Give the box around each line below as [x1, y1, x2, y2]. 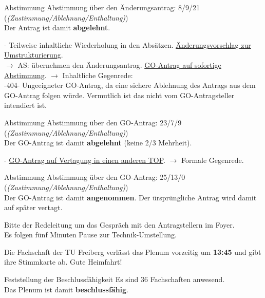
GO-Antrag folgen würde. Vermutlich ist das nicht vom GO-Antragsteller [4, 89, 235, 100]
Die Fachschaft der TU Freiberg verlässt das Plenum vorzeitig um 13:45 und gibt [4, 246, 261, 257]
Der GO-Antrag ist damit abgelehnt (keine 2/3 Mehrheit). [4, 137, 192, 148]
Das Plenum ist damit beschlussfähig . [4, 284, 128, 294]
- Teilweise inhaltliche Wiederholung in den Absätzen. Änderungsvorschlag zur [4, 39, 251, 50]
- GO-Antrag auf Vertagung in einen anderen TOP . [4, 154, 165, 165]
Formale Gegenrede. [181, 154, 244, 165]
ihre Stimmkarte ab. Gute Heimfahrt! [4, 256, 122, 267]
